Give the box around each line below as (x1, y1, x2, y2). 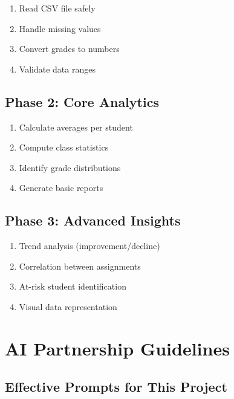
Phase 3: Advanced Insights (5, 211, 181, 230)
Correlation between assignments (19, 259, 141, 272)
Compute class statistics (19, 141, 109, 154)
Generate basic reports (19, 181, 103, 194)
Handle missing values (19, 22, 101, 34)
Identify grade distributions (19, 161, 121, 174)
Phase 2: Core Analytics (5, 92, 159, 111)
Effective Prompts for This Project (5, 377, 227, 396)
